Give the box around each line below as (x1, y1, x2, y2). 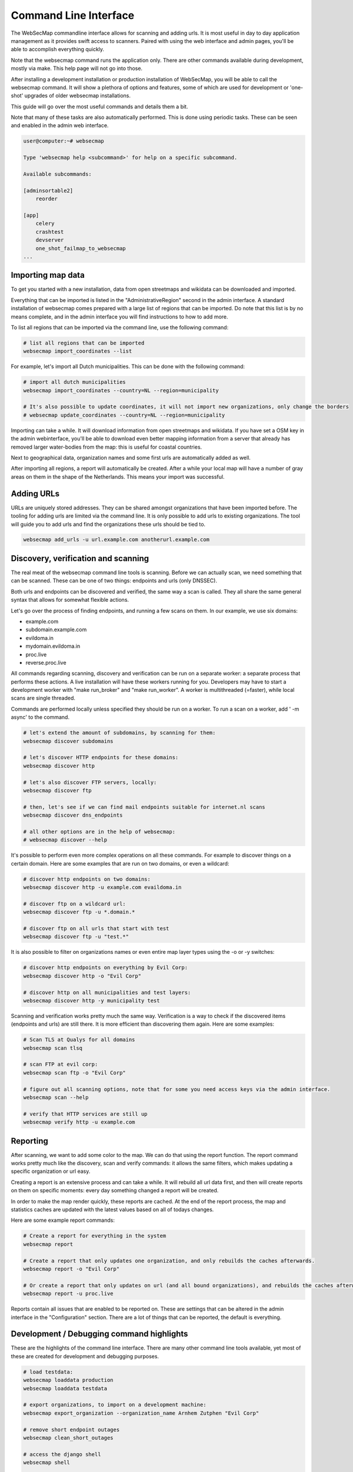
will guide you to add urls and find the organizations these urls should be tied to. (11, 520, 206, 528)
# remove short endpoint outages (23, 1426, 120, 1433)
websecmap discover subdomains (23, 738, 114, 744)
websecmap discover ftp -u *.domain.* (23, 909, 135, 916)
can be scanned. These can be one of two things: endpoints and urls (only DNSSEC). (11, 577, 218, 584)
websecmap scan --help (23, 1094, 89, 1101)
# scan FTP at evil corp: (23, 1061, 98, 1068)
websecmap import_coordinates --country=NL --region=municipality (23, 387, 219, 394)
